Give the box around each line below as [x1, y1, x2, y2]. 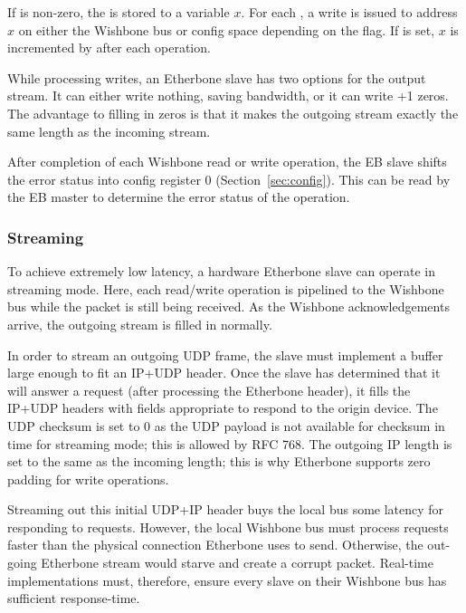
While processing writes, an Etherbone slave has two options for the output [7, 68, 426, 87]
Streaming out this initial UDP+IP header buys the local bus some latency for [7, 500, 444, 519]
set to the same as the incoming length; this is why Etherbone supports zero [7, 452, 431, 471]
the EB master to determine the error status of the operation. [7, 187, 350, 206]
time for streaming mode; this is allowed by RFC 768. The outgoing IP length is [7, 434, 452, 453]
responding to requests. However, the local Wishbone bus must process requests [7, 517, 449, 536]
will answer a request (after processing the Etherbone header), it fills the [7, 380, 411, 399]
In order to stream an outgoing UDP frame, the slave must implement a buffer [7, 345, 443, 364]
